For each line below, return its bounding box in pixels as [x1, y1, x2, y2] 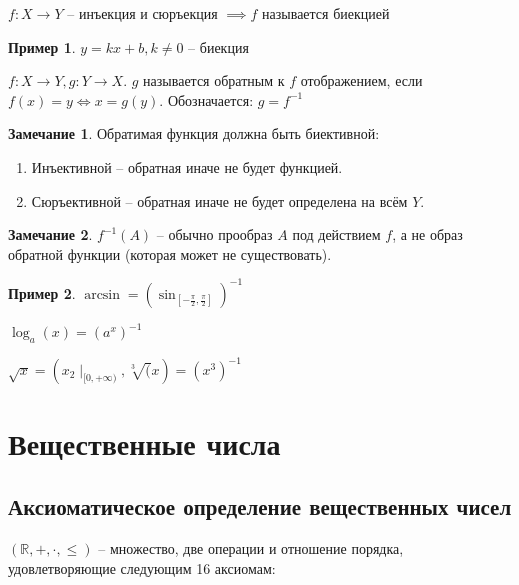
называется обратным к [143, 70, 285, 91]
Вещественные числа [8, 422, 281, 463]
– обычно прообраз [156, 224, 273, 245]
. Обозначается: [159, 89, 254, 110]
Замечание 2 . [8, 224, 93, 245]
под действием [292, 224, 381, 245]
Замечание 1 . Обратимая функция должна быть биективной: [8, 123, 380, 144]
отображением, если [300, 70, 423, 91]
